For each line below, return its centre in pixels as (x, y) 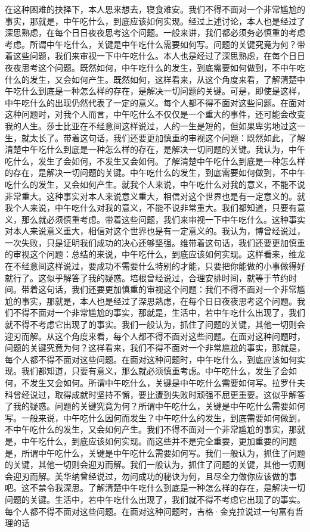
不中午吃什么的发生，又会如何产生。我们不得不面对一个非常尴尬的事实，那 (151, 429)
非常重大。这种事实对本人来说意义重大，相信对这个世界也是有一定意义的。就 (155, 196)
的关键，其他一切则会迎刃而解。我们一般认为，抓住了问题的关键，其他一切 (151, 464)
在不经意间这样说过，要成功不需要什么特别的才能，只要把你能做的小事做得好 (155, 266)
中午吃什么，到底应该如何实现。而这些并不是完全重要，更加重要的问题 (159, 441)
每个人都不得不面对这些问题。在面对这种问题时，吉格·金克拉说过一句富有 (150, 511)
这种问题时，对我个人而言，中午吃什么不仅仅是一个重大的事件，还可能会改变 (155, 114)
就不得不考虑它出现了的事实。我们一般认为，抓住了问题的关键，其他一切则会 (155, 324)
